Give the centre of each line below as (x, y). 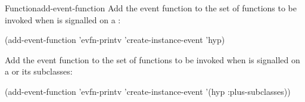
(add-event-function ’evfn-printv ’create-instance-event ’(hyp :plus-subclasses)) (148, 91)
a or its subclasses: (39, 71)
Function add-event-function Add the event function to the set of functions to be (151, 8)
